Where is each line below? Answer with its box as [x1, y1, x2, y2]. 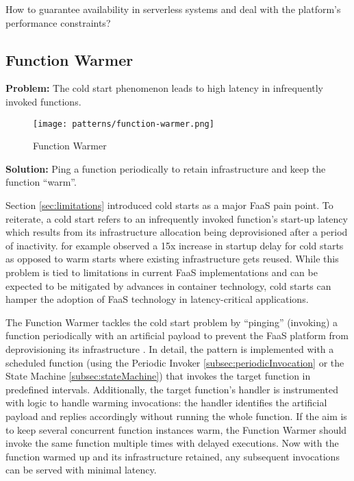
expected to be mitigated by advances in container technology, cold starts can [5, 278, 331, 293]
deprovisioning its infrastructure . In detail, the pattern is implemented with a [5, 341, 334, 356]
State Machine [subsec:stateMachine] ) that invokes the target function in [5, 369, 311, 383]
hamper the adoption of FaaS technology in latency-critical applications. [5, 292, 309, 306]
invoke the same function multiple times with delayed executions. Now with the [5, 436, 339, 450]
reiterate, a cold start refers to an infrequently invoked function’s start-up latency [5, 211, 348, 225]
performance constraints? [5, 15, 111, 29]
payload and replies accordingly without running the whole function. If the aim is [5, 408, 347, 423]
